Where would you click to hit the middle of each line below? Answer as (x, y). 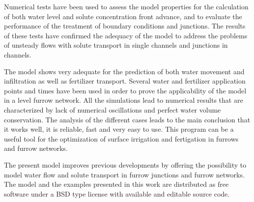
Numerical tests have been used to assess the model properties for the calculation (126, 6)
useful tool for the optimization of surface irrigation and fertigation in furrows (121, 138)
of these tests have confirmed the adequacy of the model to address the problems (126, 35)
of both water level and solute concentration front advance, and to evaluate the (123, 16)
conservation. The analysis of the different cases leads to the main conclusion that (127, 119)
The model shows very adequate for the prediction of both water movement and (124, 71)
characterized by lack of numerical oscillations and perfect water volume (113, 109)
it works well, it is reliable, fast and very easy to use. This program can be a (119, 129)
